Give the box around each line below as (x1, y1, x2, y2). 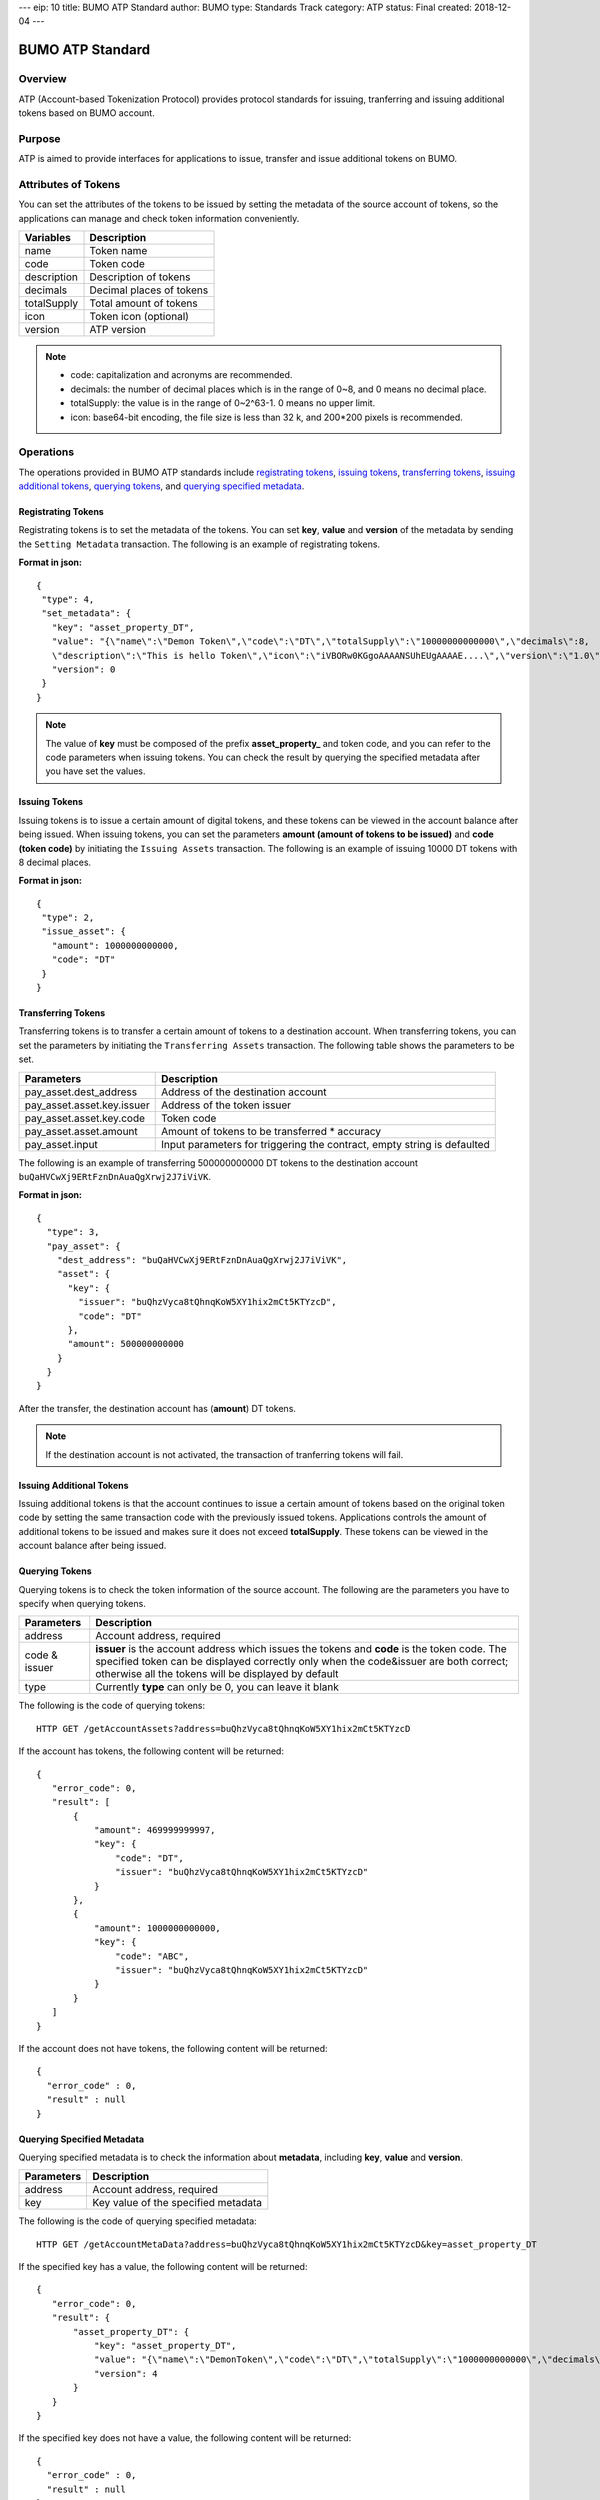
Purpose (18, 131, 61, 145)
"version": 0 (51, 664, 116, 675)
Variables (24, 231, 72, 244)
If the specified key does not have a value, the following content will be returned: (18, 2432, 352, 2444)
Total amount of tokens (89, 296, 199, 310)
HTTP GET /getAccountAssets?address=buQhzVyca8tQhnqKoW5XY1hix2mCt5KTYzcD (36, 1723, 411, 1734)
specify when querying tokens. (18, 1597, 147, 1609)
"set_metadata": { (41, 608, 132, 619)
